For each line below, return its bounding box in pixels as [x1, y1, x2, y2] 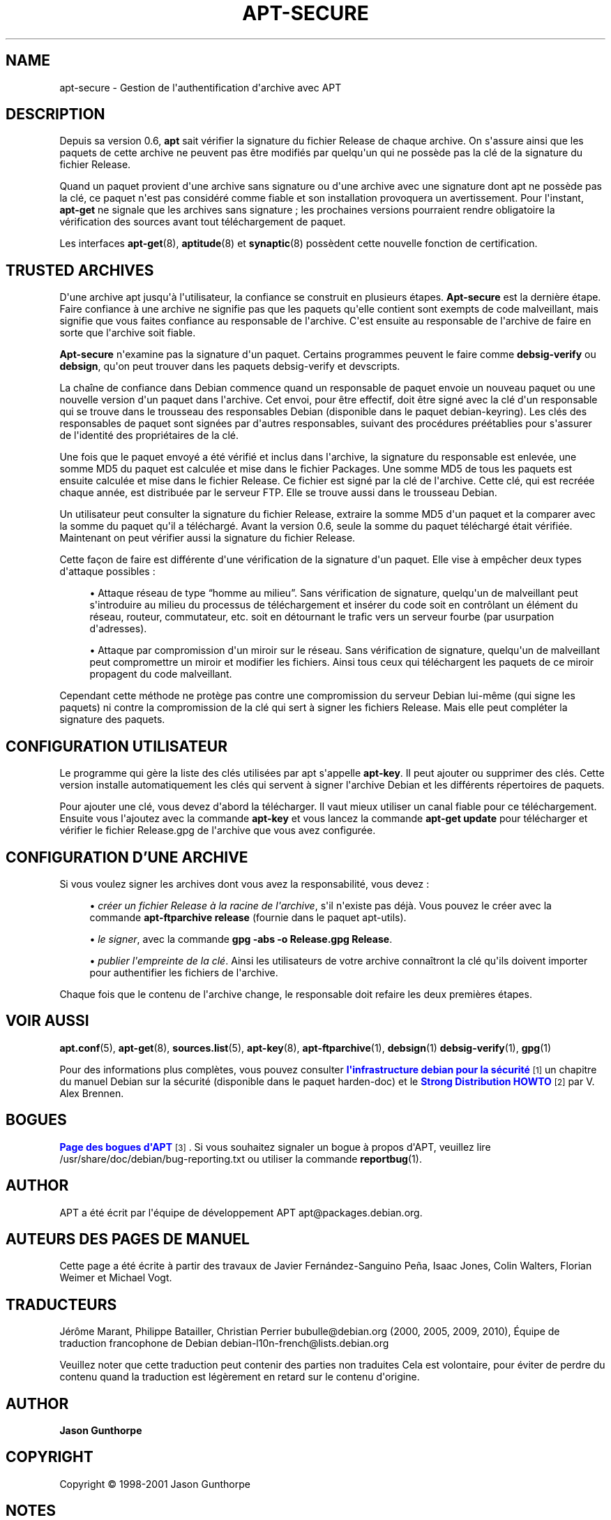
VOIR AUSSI [6, 1012, 89, 1030]
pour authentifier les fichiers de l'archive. [89, 966, 278, 978]
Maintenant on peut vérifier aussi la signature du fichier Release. [59, 532, 356, 544]
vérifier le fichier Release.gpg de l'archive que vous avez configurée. [59, 824, 376, 837]
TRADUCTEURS [6, 1295, 117, 1313]
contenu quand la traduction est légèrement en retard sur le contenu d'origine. [59, 1371, 420, 1383]
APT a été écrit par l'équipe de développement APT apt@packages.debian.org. [59, 1206, 423, 1219]
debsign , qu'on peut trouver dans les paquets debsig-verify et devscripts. [59, 360, 400, 373]
